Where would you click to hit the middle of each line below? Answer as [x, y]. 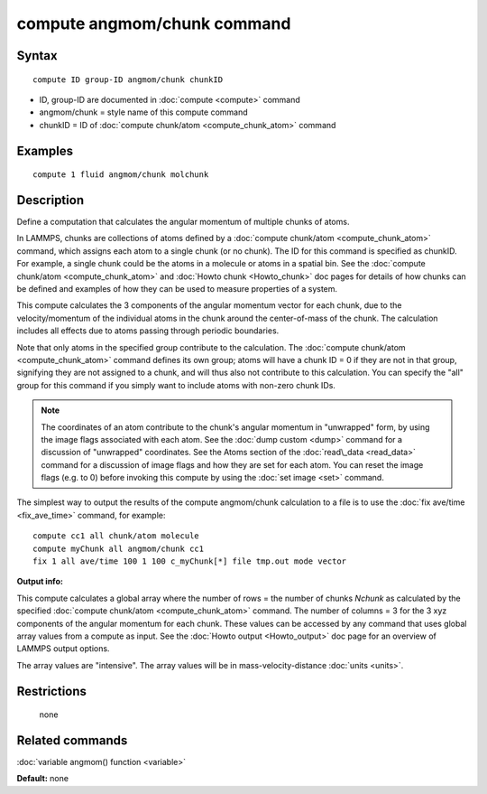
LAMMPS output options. [63, 649]
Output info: [40, 582]
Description [51, 200]
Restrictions [52, 691]
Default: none [43, 779]
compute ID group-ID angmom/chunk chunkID [128, 79]
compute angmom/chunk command [154, 23]
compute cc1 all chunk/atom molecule [116, 536]
